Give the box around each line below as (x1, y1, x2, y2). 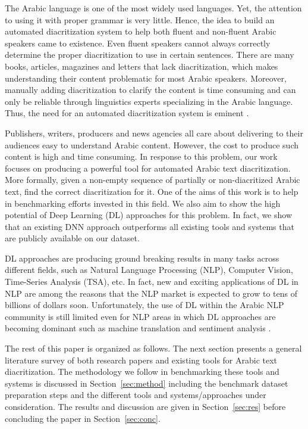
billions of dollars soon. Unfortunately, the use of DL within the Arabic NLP (5, 299, 284, 311)
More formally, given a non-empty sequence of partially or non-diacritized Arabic (5, 173, 300, 186)
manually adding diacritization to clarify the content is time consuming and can (5, 83, 296, 96)
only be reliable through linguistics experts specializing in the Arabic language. (5, 95, 293, 107)
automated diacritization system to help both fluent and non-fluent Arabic (5, 25, 276, 38)
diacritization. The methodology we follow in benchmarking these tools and (5, 365, 279, 378)
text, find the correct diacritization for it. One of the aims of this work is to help (5, 185, 298, 197)
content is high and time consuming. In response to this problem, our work (5, 150, 278, 163)
